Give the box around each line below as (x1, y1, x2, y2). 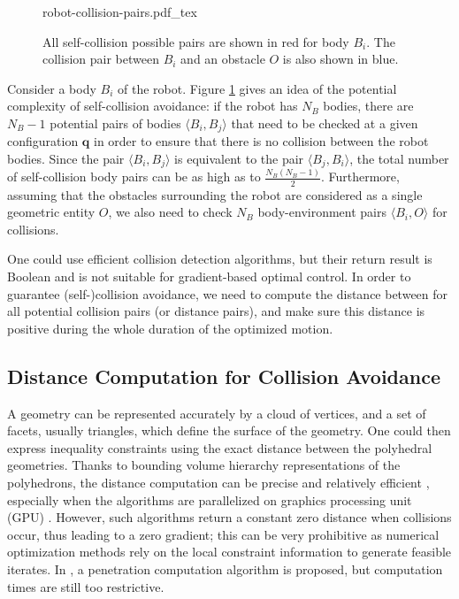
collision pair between (42, 50, 159, 68)
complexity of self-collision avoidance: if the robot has (7, 96, 298, 115)
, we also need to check (108, 203, 233, 221)
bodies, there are (323, 96, 414, 115)
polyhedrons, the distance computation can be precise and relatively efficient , (7, 472, 430, 491)
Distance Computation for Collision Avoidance (7, 362, 440, 389)
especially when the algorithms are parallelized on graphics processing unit (7, 490, 412, 509)
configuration (7, 132, 79, 150)
